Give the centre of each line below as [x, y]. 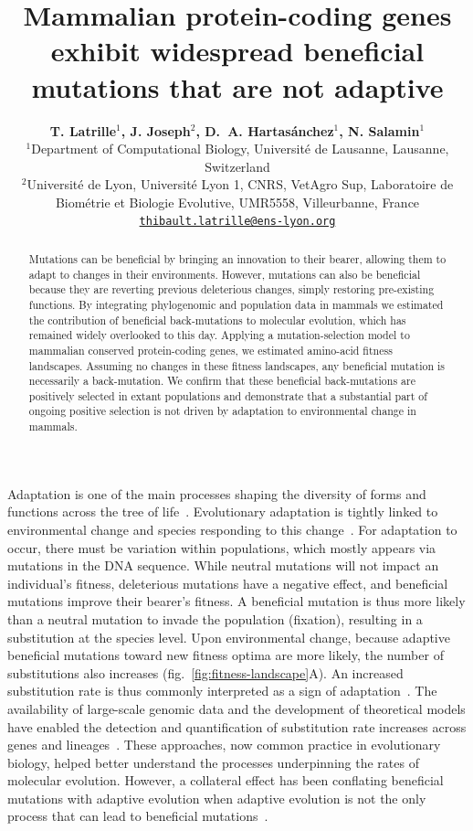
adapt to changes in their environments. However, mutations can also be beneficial [225, 274]
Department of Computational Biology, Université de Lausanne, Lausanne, [240, 149]
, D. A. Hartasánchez [265, 130]
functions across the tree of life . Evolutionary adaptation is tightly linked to [223, 511]
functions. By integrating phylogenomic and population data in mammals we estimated [236, 304]
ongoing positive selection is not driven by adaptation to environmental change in [222, 411]
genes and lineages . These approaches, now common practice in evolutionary [224, 745]
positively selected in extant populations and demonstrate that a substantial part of [228, 395]
